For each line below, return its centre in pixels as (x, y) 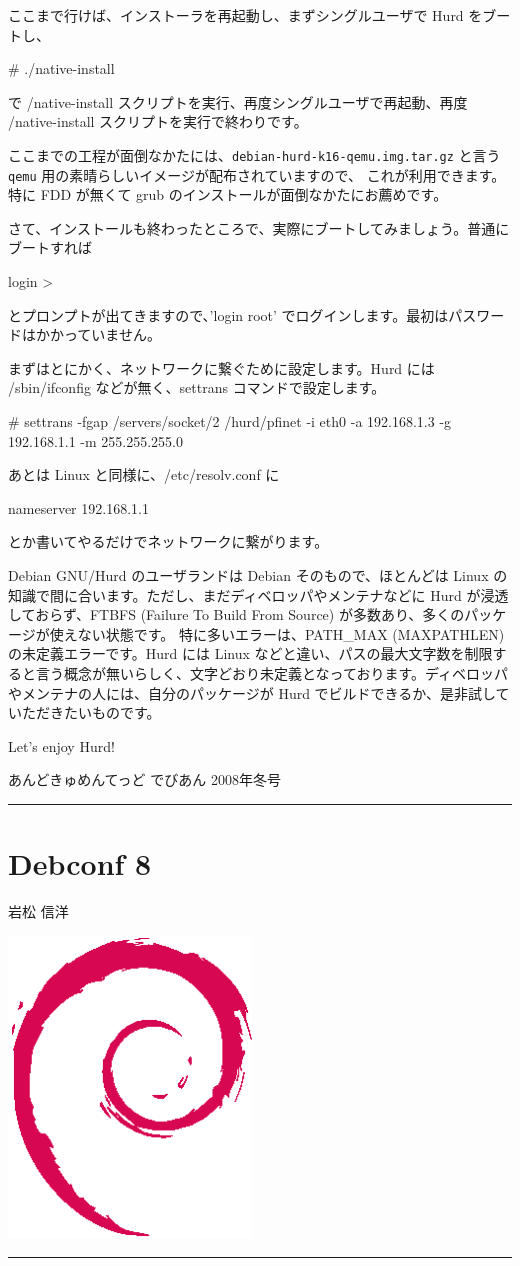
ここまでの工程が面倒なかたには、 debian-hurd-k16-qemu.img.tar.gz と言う (254, 154)
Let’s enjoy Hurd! (61, 745)
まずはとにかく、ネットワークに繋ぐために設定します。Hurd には (221, 367)
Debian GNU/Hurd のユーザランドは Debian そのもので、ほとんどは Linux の (258, 575)
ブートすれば (50, 247)
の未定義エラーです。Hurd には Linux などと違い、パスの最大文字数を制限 (250, 653)
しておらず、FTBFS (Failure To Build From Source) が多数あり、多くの (236, 614)
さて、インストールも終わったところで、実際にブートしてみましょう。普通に (259, 227)
